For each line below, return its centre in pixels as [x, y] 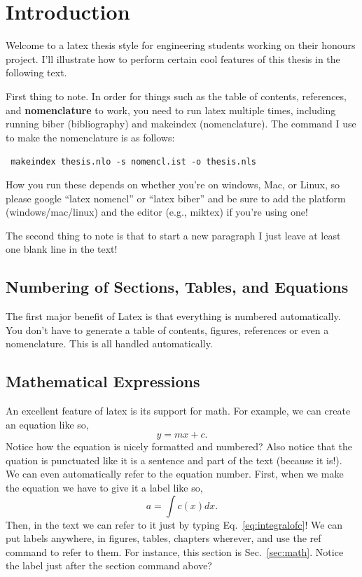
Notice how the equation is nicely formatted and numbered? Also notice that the [179, 446]
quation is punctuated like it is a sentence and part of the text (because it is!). [174, 460]
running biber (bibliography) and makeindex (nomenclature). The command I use [181, 124]
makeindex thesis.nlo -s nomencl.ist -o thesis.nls [133, 162]
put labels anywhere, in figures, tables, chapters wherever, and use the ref [163, 538]
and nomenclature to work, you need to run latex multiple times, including [171, 110]
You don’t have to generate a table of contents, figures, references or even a [167, 329]
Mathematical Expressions [103, 381]
